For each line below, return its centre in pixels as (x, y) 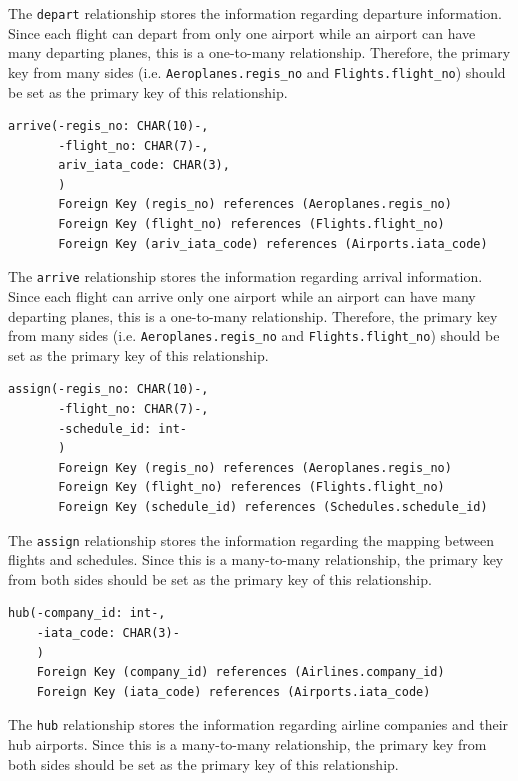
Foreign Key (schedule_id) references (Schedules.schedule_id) (273, 506)
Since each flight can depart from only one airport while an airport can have (242, 32)
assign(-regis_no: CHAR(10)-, (108, 389)
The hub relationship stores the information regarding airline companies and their (258, 724)
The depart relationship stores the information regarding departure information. (255, 13)
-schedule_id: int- (122, 428)
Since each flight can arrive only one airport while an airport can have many (242, 295)
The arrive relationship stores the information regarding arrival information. (245, 276)
